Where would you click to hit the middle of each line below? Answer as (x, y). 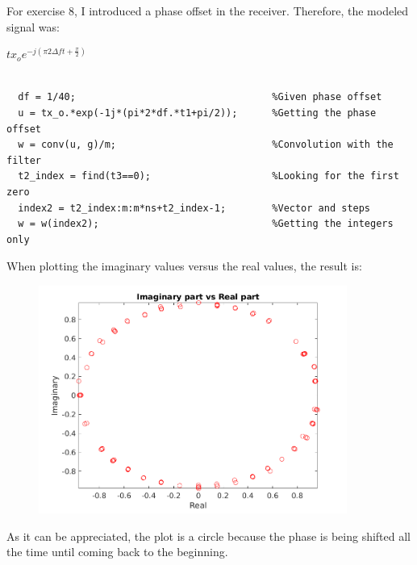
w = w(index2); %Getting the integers (206, 224)
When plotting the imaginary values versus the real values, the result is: (184, 266)
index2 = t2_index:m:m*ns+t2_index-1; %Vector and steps (194, 208)
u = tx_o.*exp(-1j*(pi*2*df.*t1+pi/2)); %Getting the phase (197, 113)
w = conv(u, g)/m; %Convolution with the (206, 145)
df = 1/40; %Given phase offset (200, 97)
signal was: (33, 26)
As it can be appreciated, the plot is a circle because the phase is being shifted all (209, 536)
